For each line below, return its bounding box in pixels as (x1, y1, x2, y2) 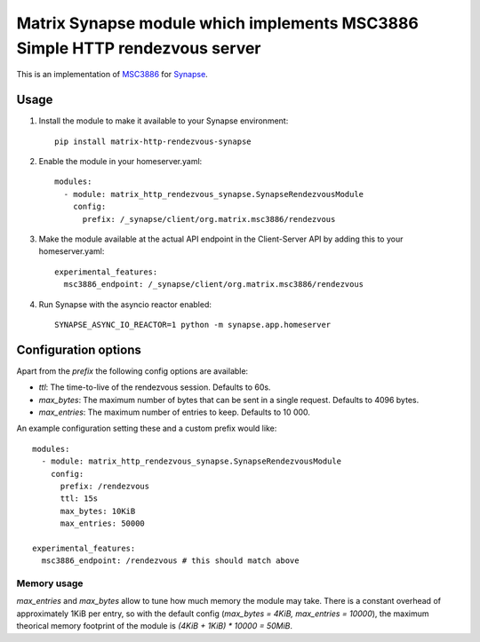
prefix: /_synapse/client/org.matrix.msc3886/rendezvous (82, 214, 336, 224)
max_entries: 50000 (60, 519, 146, 528)
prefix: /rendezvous (60, 480, 150, 491)
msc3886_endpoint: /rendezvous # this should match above (41, 556, 300, 566)
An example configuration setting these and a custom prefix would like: (16, 423, 277, 434)
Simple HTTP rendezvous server (16, 38, 261, 58)
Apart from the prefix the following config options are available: (16, 365, 249, 376)
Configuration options (16, 342, 142, 357)
